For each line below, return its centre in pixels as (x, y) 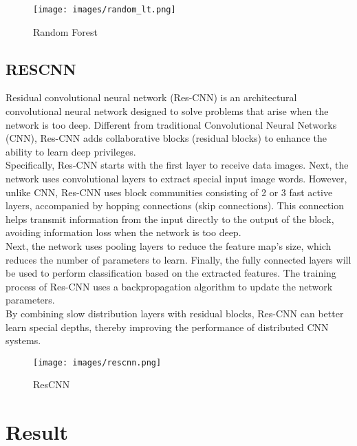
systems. (23, 340)
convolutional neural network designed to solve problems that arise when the (167, 111)
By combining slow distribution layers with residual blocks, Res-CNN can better (175, 313)
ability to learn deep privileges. (71, 151)
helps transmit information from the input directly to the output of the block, (170, 219)
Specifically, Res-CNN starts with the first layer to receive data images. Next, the (177, 165)
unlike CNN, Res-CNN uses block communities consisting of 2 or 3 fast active (169, 192)
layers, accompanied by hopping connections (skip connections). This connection (175, 205)
